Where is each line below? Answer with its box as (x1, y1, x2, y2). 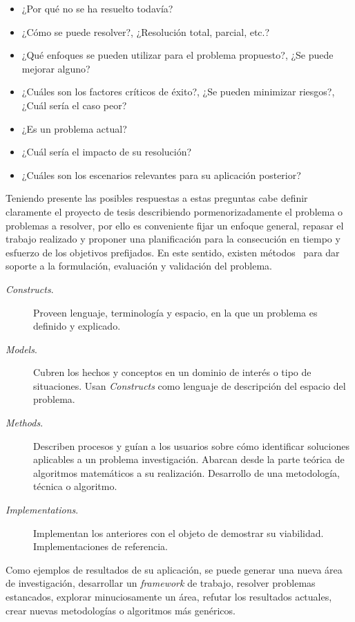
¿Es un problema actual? (21, 121, 127, 135)
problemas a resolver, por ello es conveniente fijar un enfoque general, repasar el (6, 218, 344, 232)
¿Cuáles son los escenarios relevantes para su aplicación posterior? (21, 167, 301, 182)
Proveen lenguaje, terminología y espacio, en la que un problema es (33, 305, 318, 319)
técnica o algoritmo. (33, 479, 117, 493)
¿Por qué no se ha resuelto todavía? (21, 1, 173, 15)
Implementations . (6, 502, 79, 517)
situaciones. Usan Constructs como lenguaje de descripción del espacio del (33, 378, 346, 393)
